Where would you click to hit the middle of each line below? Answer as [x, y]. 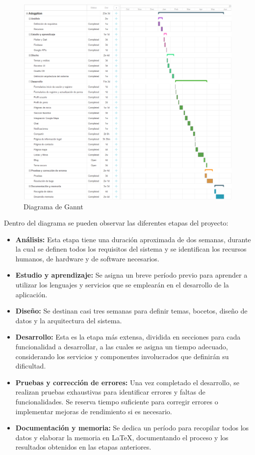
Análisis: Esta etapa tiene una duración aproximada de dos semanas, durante [133, 239]
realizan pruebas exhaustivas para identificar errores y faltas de [110, 392]
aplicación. [31, 294]
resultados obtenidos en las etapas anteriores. [83, 447]
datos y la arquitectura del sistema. [69, 320]
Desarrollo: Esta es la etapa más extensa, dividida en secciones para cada [128, 337]
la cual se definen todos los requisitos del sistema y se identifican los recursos [131, 249]
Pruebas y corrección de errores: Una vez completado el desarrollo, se [127, 382]
